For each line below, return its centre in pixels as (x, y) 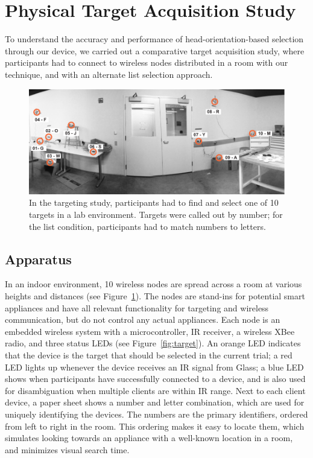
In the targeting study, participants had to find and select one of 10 (154, 202)
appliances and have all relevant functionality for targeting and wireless (137, 307)
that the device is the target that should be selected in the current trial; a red (149, 355)
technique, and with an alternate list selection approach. (109, 74)
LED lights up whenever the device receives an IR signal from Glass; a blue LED (154, 367)
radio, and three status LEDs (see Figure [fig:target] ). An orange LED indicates (153, 343)
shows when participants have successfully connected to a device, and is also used (155, 379)
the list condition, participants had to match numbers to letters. (147, 226)
